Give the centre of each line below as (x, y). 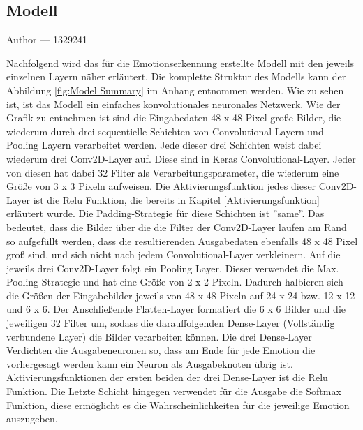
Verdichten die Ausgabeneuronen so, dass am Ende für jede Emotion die (161, 350)
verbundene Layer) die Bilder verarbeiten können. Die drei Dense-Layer (159, 336)
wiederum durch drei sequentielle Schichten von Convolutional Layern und (165, 131)
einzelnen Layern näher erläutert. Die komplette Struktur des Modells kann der (176, 76)
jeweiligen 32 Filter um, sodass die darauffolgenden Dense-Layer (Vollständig (171, 323)
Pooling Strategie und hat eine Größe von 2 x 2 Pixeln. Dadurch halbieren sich (175, 282)
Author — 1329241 (47, 39)
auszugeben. (32, 418)
